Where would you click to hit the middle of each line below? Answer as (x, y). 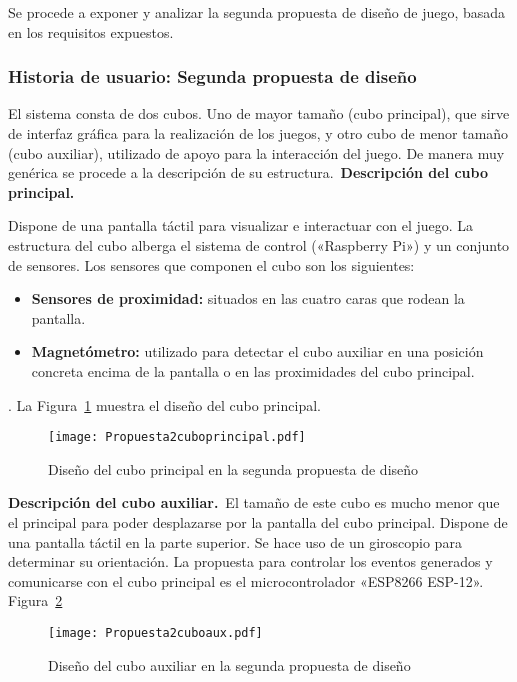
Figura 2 (35, 600)
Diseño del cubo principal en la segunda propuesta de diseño (233, 468)
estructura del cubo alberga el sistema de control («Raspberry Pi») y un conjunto (259, 244)
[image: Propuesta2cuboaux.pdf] (155, 632)
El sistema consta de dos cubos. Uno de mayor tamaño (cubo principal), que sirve (259, 113)
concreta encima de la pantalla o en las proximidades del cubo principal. (253, 370)
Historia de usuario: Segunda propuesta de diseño (212, 76)
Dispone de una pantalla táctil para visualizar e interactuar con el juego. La (241, 225)
